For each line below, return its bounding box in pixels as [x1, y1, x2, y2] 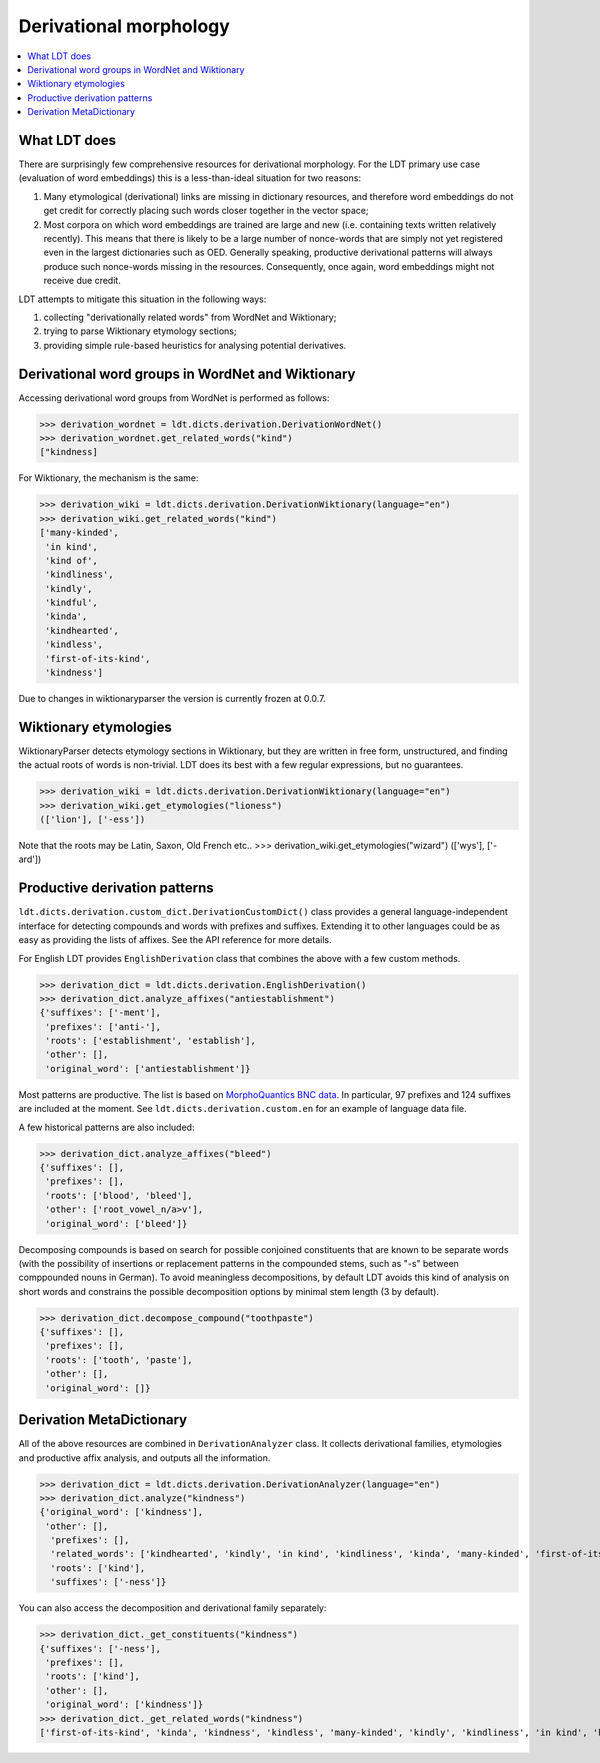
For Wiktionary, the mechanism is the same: [18, 472, 199, 484]
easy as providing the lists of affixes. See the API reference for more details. [18, 934, 332, 946]
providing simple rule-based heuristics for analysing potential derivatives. [43, 339, 347, 351]
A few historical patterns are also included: [18, 1121, 195, 1133]
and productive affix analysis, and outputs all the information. [18, 1451, 271, 1464]
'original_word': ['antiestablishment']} [45, 1063, 251, 1074]
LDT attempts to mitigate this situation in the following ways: [18, 293, 267, 305]
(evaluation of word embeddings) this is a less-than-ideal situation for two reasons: [18, 172, 362, 184]
